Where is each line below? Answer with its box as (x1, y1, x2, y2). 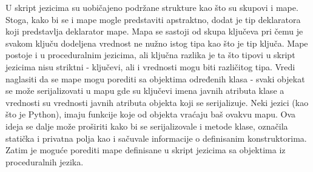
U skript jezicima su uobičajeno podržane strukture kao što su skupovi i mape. (5, 1, 298, 13)
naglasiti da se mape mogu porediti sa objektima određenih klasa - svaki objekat (5, 72, 305, 85)
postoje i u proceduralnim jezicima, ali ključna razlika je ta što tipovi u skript (5, 48, 295, 61)
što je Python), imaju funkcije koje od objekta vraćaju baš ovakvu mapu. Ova (5, 108, 296, 121)
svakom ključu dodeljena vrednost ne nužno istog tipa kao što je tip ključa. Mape (5, 36, 308, 49)
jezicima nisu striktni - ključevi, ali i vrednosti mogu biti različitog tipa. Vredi (5, 60, 295, 73)
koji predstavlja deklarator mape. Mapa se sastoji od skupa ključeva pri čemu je (5, 25, 303, 38)
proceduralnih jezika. (5, 155, 84, 168)
